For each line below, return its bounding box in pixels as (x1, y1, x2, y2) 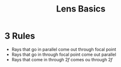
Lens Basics (56, 3, 106, 14)
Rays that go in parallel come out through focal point (11, 46, 117, 52)
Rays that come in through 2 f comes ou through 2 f (11, 56, 113, 62)
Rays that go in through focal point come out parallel (11, 52, 117, 57)
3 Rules (4, 30, 35, 41)
